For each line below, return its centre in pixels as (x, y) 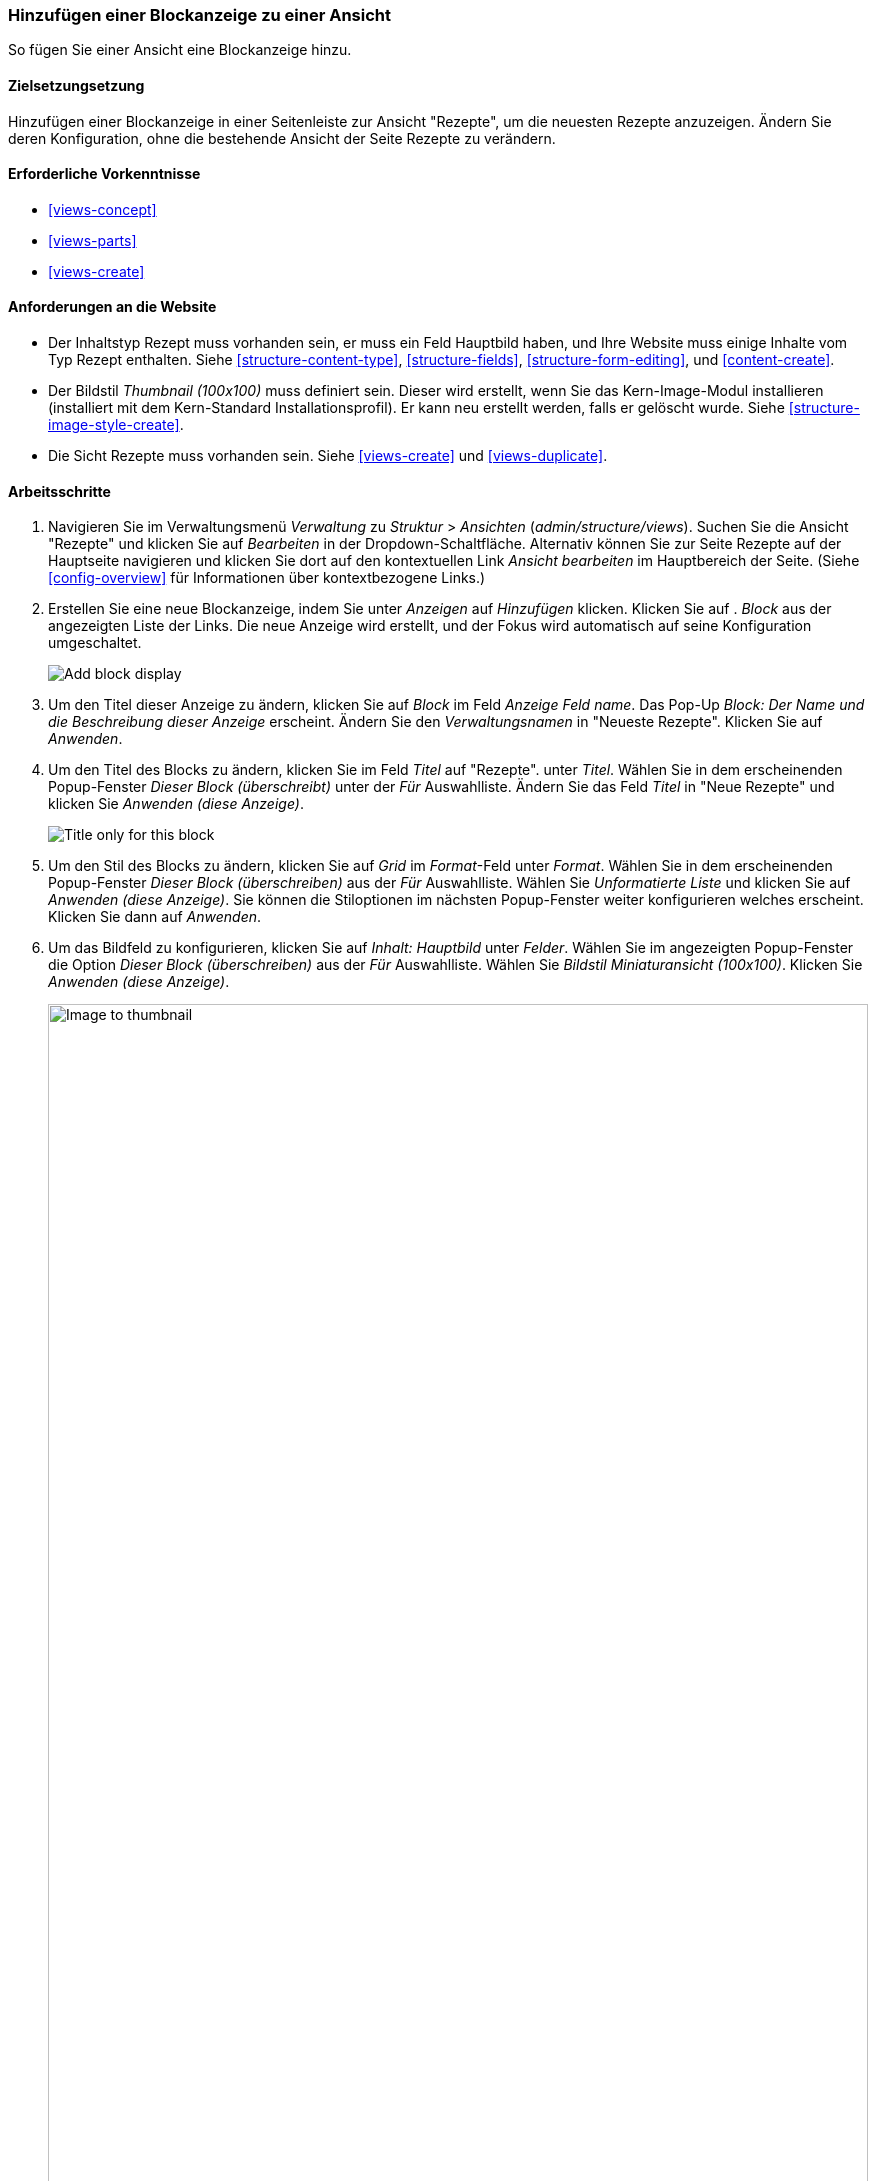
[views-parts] (92, 240)
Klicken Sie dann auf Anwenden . (155, 917)
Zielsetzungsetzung (76, 85)
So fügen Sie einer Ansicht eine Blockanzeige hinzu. (180, 50)
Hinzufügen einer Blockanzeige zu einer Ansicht (200, 15)
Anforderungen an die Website (112, 307)
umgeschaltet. (95, 643)
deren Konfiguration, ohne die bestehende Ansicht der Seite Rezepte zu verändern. (282, 138)
